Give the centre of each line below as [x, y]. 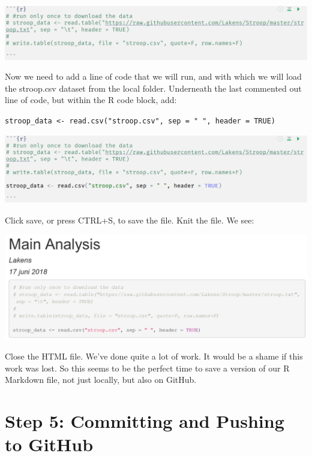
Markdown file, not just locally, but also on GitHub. [101, 380]
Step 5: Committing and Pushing [145, 421]
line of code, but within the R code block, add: [91, 100]
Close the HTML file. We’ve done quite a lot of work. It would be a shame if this [154, 356]
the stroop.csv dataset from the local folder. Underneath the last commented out [153, 88]
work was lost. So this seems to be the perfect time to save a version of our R [147, 368]
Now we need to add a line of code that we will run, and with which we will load [153, 76]
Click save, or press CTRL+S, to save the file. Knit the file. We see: [130, 220]
